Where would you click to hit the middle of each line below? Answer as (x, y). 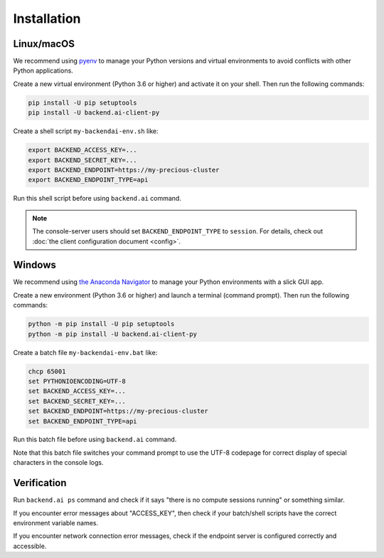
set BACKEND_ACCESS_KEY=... (77, 391)
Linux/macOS (44, 44)
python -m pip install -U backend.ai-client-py (112, 334)
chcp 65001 (47, 371)
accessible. (30, 546)
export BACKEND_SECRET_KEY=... (83, 160)
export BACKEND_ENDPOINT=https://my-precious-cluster (124, 170)
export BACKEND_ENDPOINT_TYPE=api (88, 180)
